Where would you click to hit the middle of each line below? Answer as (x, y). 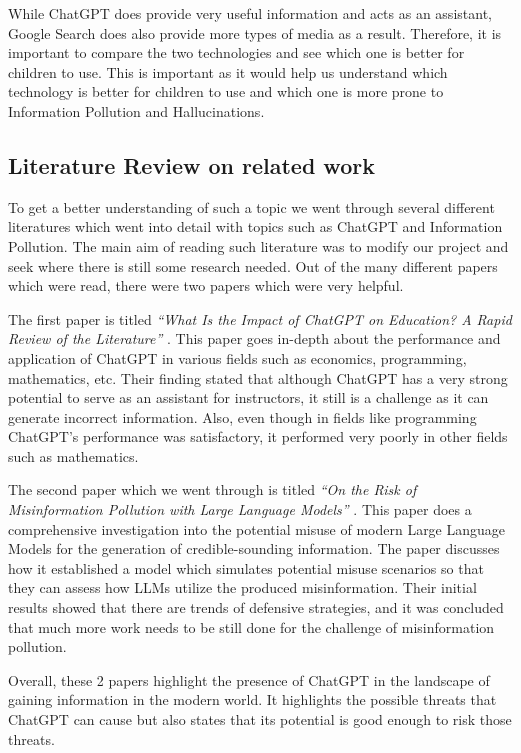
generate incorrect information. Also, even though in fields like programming (242, 416)
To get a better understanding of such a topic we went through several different (251, 206)
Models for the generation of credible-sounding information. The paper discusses (254, 548)
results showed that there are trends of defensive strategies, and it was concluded (256, 607)
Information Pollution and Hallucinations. (136, 110)
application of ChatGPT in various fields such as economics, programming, (237, 357)
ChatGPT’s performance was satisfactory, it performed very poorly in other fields (258, 436)
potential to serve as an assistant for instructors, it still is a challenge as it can (248, 397)
